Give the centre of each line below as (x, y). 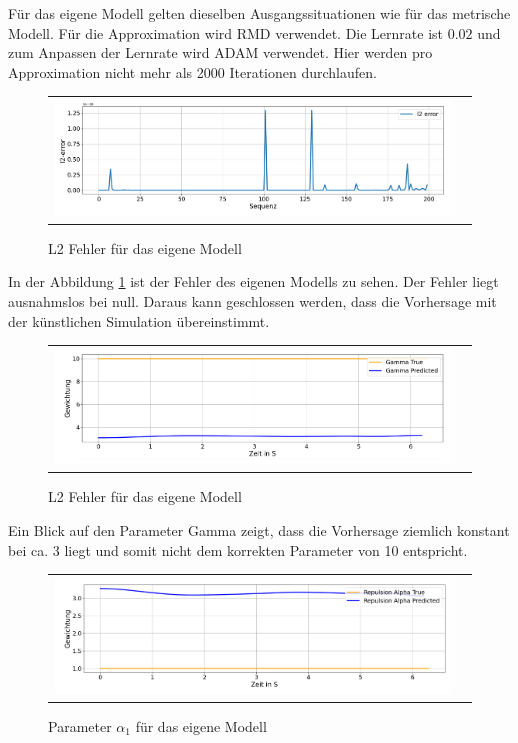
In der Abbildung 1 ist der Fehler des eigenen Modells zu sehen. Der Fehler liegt (253, 281)
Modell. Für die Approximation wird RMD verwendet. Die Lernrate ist (226, 32)
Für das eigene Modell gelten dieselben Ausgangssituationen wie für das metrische (259, 13)
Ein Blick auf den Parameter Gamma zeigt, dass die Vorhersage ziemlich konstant (259, 530)
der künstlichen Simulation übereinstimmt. (139, 320)
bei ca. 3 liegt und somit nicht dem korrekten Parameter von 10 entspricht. (238, 549)
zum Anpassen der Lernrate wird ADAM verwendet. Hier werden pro (220, 52)
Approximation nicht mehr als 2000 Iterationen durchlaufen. (192, 71)
